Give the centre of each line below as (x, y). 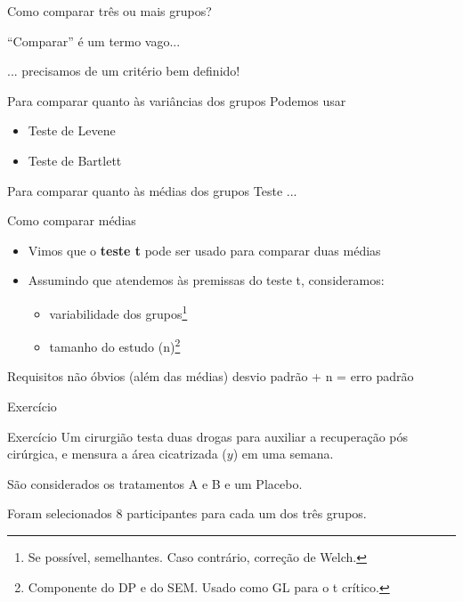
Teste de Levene (72, 130)
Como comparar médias (72, 220)
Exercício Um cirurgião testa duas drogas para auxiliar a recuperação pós (207, 436)
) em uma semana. (283, 454)
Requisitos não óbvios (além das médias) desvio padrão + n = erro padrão (211, 376)
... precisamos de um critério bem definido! (124, 71)
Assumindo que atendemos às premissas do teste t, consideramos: (206, 280)
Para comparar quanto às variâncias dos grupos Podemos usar (177, 100)
